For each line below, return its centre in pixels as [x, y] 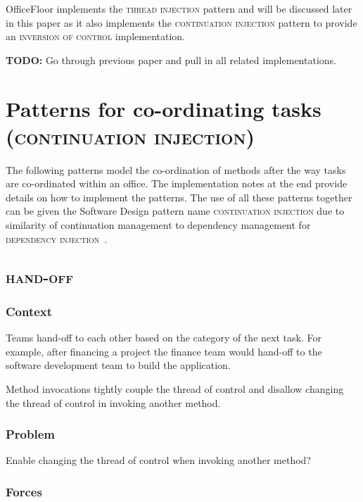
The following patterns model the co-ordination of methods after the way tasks [176, 169]
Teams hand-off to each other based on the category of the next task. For [164, 338]
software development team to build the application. [118, 365]
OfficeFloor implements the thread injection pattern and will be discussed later [179, 8]
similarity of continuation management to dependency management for [158, 225]
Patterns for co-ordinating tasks [164, 108]
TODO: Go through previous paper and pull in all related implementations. [171, 59]
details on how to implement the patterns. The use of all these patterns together [179, 197]
